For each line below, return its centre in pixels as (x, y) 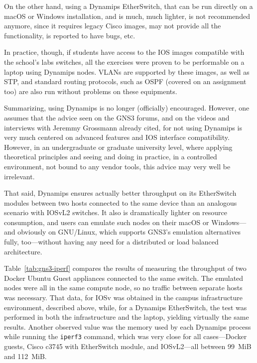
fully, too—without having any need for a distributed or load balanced (111, 242)
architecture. (23, 251)
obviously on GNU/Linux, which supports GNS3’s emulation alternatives (129, 232)
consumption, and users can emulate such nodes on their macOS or (107, 222)
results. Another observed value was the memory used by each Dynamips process (128, 326)
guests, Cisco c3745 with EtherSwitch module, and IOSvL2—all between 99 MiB (128, 346)
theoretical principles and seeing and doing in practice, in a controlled (111, 157)
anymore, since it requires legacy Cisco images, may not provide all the (113, 26)
